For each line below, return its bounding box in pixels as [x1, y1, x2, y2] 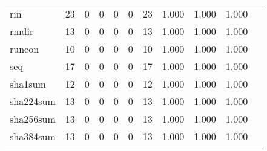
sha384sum [10, 129, 56, 143]
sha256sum [10, 112, 56, 126]
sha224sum [10, 94, 56, 108]
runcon [10, 42, 39, 56]
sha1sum [10, 77, 46, 91]
